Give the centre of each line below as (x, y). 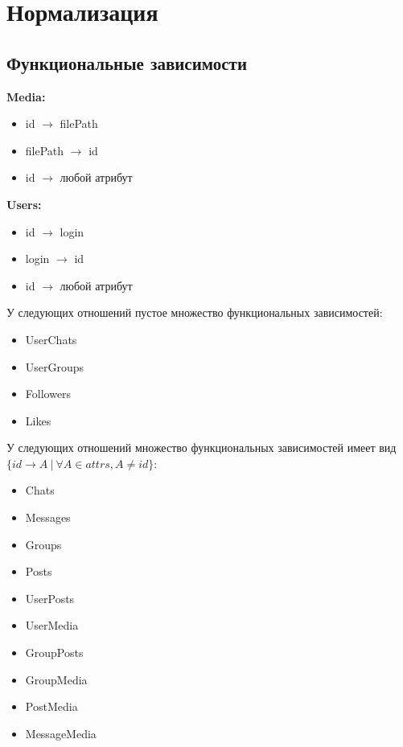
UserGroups (55, 366)
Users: (24, 204)
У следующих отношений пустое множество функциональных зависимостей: (195, 312)
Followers (48, 394)
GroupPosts (54, 653)
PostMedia (51, 706)
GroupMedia (56, 679)
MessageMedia (61, 733)
